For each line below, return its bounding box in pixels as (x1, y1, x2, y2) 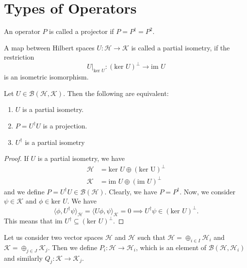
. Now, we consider (180, 186, 236, 196)
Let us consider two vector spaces (4, 232, 103, 242)
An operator (4, 26, 40, 36)
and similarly (4, 252, 43, 263)
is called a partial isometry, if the (131, 42, 230, 52)
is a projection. (43, 120, 87, 130)
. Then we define (48, 242, 98, 252)
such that (137, 232, 165, 242)
